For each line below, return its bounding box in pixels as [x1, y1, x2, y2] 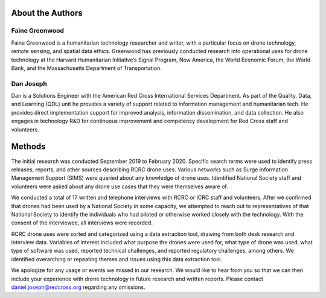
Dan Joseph [11, 79, 48, 87]
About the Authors [11, 8, 83, 18]
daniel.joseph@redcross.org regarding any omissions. [11, 284, 145, 291]
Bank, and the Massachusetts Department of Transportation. [11, 64, 162, 72]
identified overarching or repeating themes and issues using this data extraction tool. [11, 255, 223, 262]
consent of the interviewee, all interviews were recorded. [11, 219, 153, 226]
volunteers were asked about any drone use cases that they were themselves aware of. [11, 183, 229, 190]
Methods [11, 142, 46, 152]
